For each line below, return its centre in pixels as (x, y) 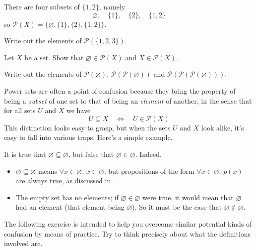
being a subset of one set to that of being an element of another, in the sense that (128, 100)
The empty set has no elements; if (67, 197)
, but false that (91, 154)
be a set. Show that (54, 57)
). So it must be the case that (177, 207)
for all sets (20, 110)
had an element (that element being (70, 207)
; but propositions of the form (149, 171)
